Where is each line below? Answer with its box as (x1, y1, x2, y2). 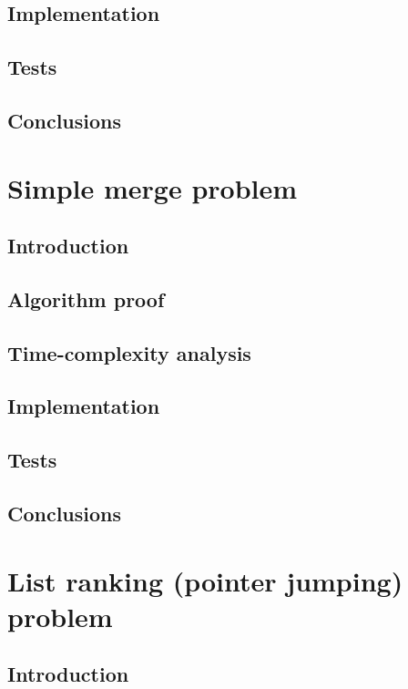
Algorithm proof (7, 284, 165, 313)
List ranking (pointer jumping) (7, 561, 403, 599)
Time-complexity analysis (7, 338, 251, 366)
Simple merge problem (7, 169, 298, 206)
